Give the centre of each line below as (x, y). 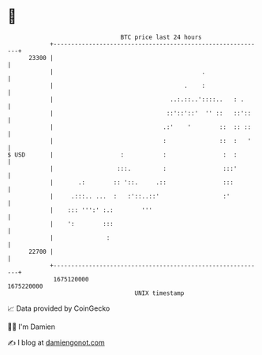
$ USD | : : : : (122, 155)
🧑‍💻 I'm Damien (32, 327)
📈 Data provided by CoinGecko (59, 308)
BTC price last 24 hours (161, 37)
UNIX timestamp (159, 293)
